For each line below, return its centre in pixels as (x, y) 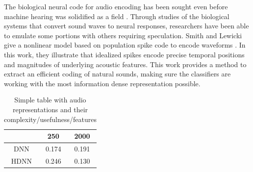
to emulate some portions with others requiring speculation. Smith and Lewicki (123, 35)
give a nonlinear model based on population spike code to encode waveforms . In (125, 45)
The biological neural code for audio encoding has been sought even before (116, 6)
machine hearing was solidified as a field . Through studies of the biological (117, 16)
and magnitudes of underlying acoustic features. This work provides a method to (125, 64)
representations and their (50, 109)
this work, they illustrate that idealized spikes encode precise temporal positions (124, 54)
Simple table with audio (50, 100)
